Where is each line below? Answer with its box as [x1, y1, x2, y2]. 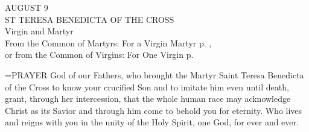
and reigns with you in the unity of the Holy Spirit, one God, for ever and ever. [5, 116, 299, 128]
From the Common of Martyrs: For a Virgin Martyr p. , [5, 36, 212, 49]
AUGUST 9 [5, 1, 48, 13]
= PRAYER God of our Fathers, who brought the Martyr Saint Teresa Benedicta [5, 68, 304, 81]
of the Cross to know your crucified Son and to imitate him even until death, [5, 80, 289, 93]
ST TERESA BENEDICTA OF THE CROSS [5, 13, 174, 25]
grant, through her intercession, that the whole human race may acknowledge [5, 92, 291, 105]
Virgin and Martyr [5, 25, 74, 37]
